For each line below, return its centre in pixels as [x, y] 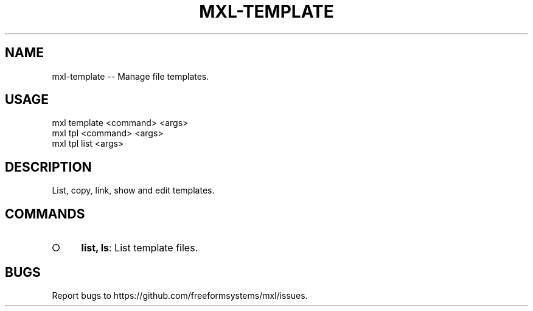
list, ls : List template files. [140, 248]
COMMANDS [45, 214]
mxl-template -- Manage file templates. [131, 76]
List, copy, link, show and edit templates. [133, 190]
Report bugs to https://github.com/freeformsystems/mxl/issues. [180, 295]
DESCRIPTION [48, 167]
